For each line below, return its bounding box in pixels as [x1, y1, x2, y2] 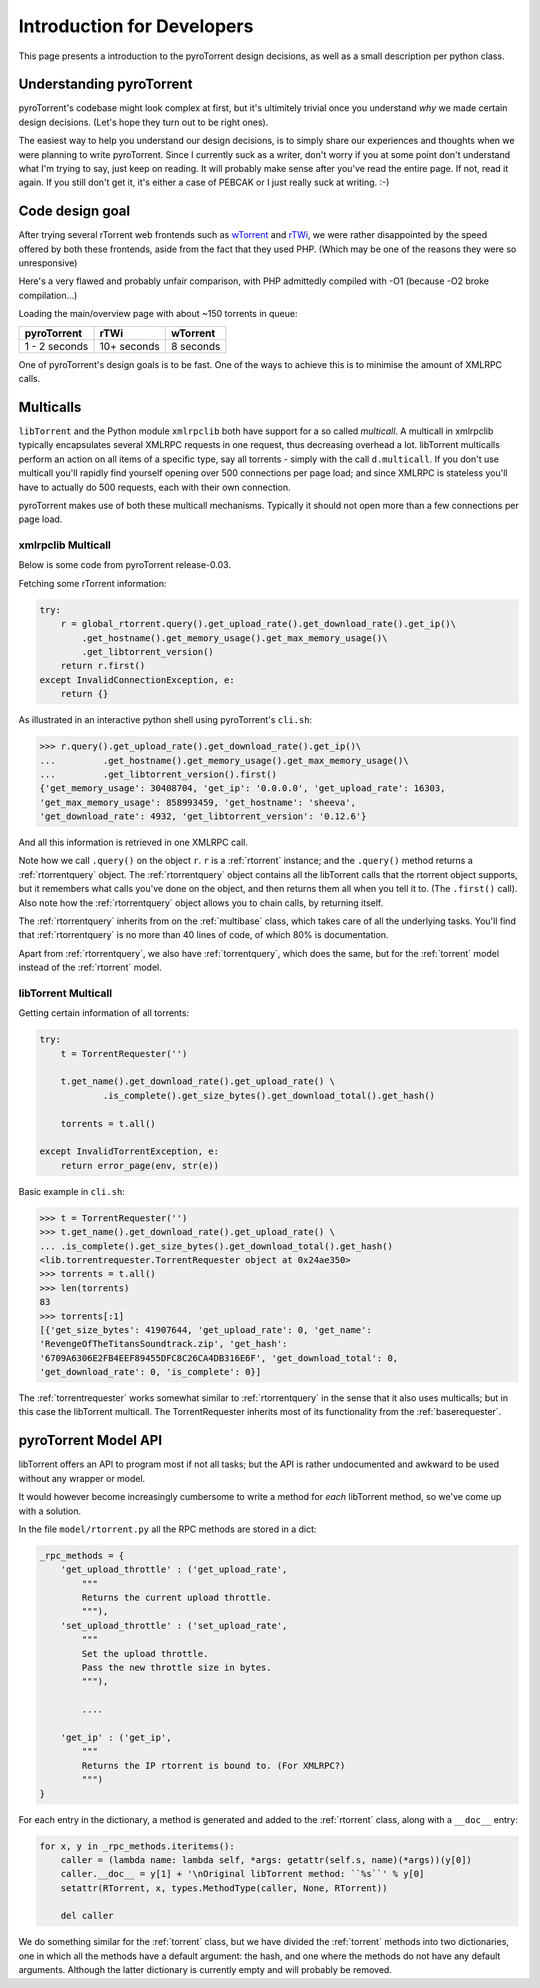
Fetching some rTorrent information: [18, 577, 167, 589]
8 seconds [170, 339, 221, 353]
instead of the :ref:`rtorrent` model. [18, 961, 162, 974]
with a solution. [18, 1505, 82, 1517]
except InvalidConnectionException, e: [39, 674, 235, 685]
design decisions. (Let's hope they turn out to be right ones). [18, 116, 269, 128]
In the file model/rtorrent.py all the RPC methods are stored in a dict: [18, 1523, 317, 1535]
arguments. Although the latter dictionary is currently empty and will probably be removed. [18, 1964, 392, 1976]
